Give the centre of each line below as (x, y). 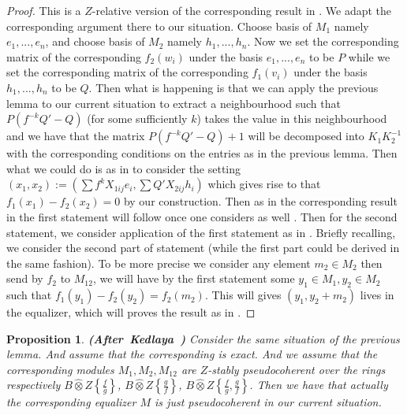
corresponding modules (60, 369)
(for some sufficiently (137, 119)
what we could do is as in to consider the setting (124, 168)
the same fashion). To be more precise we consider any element (159, 263)
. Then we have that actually (319, 385)
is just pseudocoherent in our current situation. (268, 402)
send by (25, 278)
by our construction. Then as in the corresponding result (260, 201)
